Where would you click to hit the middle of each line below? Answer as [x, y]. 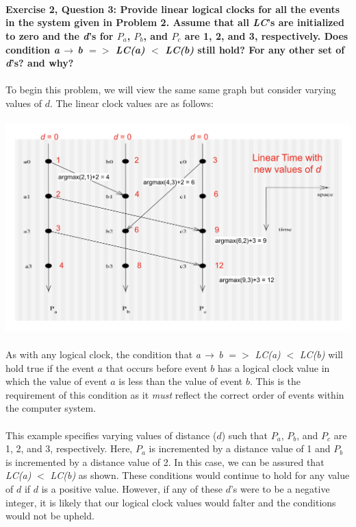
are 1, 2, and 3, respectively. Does [266, 35]
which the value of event [56, 381]
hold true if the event [50, 367]
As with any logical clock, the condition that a [103, 354]
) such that [245, 435]
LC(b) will [321, 354]
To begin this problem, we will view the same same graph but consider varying [171, 90]
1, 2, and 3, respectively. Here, [69, 448]
